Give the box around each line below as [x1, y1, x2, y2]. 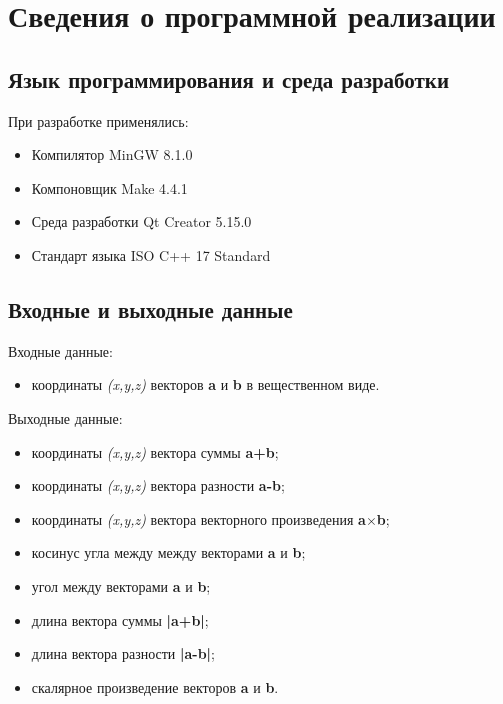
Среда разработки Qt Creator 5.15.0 [31, 211, 252, 232]
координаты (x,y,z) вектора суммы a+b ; [31, 441, 279, 462]
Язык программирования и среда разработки [8, 63, 450, 94]
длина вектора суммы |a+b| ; [31, 609, 209, 630]
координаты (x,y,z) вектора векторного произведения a [31, 508, 366, 529]
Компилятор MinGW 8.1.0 [31, 144, 193, 165]
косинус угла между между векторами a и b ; [31, 542, 306, 563]
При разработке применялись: [8, 110, 189, 131]
